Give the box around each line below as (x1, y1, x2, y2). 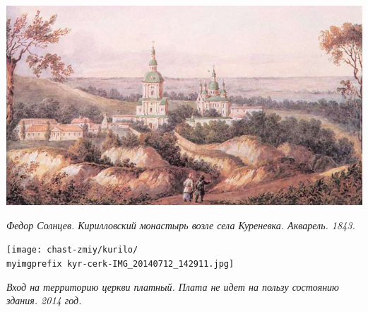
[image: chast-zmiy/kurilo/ (6, 245, 138, 255)
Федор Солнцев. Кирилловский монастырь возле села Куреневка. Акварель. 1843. (6, 217, 355, 232)
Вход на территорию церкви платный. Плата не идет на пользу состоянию (6, 279, 339, 294)
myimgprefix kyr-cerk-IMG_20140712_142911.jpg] (6, 259, 235, 270)
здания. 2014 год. (6, 293, 82, 308)
